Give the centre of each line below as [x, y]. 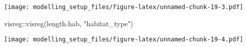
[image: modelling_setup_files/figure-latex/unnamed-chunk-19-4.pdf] [124, 40]
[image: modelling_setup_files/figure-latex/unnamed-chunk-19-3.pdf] [124, 7]
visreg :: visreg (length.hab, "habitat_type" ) [69, 23]
